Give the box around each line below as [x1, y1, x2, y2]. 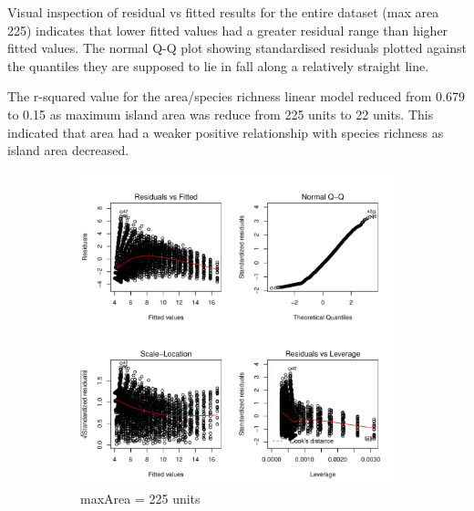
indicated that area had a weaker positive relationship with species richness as [7, 122, 444, 141]
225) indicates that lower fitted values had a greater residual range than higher [7, 20, 448, 39]
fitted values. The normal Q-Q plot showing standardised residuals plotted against [7, 38, 467, 57]
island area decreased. [7, 141, 129, 160]
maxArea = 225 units [80, 489, 201, 508]
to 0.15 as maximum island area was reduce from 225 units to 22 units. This [7, 104, 434, 123]
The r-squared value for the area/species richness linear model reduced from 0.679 [7, 87, 465, 106]
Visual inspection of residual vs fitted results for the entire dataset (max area [7, 3, 439, 21]
